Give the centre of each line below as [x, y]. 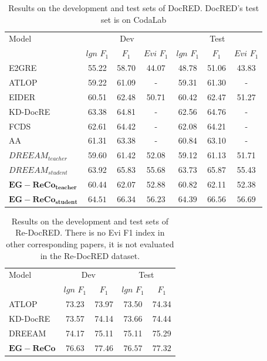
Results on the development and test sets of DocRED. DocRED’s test [134, 8]
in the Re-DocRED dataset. [90, 255]
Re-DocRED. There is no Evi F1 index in [90, 232]
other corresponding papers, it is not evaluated [90, 244]
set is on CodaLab [134, 19]
